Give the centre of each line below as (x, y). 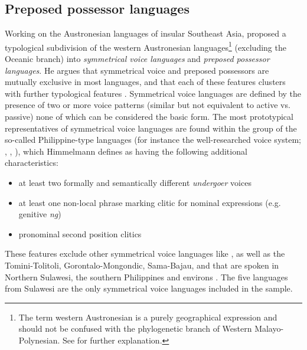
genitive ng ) (40, 214)
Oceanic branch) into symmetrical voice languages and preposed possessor (137, 59)
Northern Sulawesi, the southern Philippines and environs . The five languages (146, 277)
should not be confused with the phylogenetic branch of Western (135, 328)
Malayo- (269, 328)
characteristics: (32, 163)
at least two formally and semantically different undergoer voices (135, 182)
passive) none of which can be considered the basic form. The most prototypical (149, 117)
